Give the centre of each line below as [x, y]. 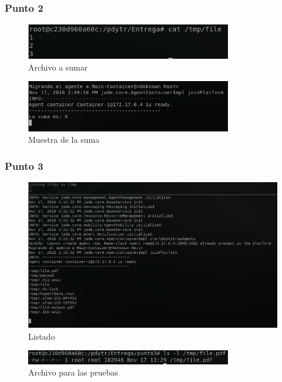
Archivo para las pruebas [73, 372]
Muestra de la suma [64, 140]
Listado [42, 336]
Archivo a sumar [58, 67]
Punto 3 [24, 165]
